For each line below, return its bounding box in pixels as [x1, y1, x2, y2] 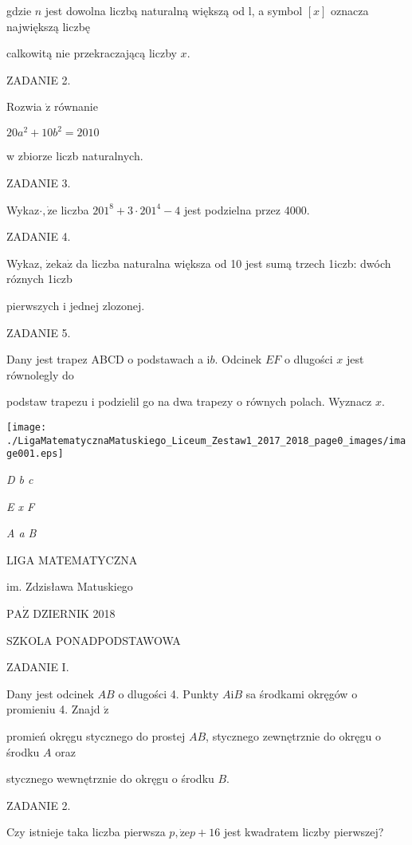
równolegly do [6, 366, 74, 383]
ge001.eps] [6, 448, 64, 460]
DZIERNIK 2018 [33, 604, 116, 621]
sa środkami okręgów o [245, 685, 358, 702]
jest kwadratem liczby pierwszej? [223, 823, 384, 840]
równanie [54, 98, 98, 115]
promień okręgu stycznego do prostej [6, 727, 186, 744]
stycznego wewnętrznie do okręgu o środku [6, 770, 214, 787]
